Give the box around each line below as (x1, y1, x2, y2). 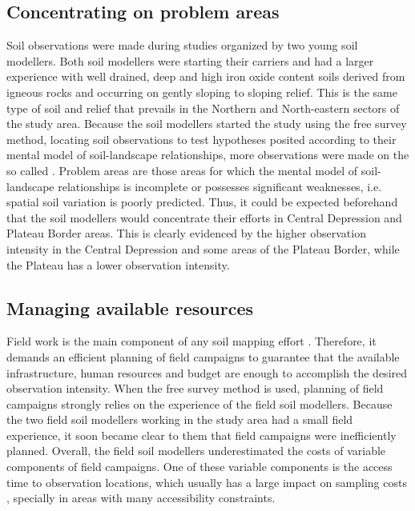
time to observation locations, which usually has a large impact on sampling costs (6, 473, 407, 490)
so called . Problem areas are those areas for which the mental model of (6, 162, 358, 178)
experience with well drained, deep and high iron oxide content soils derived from (6, 68, 405, 85)
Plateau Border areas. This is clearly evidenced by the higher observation (6, 225, 366, 242)
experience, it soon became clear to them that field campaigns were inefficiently (6, 426, 397, 443)
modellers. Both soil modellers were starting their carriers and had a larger (6, 52, 374, 69)
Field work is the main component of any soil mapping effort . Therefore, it (6, 333, 377, 349)
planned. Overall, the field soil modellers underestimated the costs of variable (6, 442, 386, 459)
